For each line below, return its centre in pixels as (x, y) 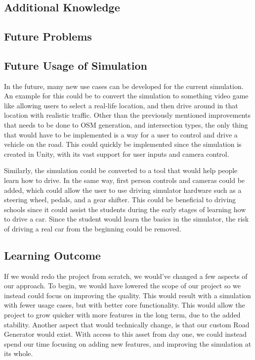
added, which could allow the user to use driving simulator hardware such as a (123, 190)
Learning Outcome (52, 255)
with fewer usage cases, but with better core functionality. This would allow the (125, 305)
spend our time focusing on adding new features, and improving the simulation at (128, 343)
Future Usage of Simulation (76, 65)
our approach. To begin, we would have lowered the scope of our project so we (123, 286)
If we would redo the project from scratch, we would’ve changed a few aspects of (126, 276)
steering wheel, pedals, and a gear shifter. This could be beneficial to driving (120, 200)
